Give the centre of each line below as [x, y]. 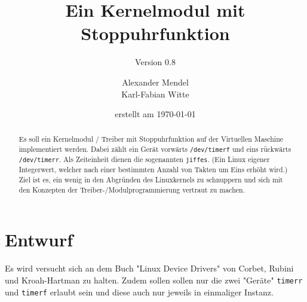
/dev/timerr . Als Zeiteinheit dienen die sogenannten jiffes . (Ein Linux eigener [144, 159]
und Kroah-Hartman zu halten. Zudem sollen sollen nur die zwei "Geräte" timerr [154, 280]
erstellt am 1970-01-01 [155, 114]
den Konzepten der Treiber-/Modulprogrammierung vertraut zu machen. [132, 189]
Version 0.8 [155, 62]
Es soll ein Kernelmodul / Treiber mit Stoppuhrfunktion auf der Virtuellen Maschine [151, 139]
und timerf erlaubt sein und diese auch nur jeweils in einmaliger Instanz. [139, 292]
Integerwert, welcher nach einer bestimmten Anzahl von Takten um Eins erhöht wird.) [153, 170]
